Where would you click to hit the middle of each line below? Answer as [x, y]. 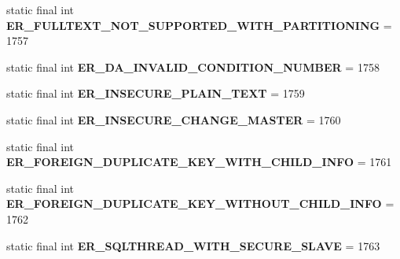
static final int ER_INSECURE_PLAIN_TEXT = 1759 [156, 93]
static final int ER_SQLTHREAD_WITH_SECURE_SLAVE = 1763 [193, 245]
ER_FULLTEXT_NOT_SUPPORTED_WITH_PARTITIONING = [199, 25]
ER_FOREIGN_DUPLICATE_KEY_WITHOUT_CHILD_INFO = [200, 203]
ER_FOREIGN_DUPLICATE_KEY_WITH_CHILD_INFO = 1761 [199, 162]
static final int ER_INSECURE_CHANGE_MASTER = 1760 [174, 119]
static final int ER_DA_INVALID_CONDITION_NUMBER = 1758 [193, 67]
